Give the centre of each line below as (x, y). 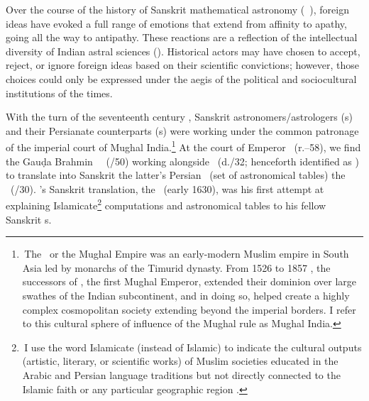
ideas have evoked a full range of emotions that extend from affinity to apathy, (176, 23)
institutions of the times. (59, 93)
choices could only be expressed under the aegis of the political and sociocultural (181, 78)
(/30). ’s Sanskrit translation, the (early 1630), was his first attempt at (167, 188)
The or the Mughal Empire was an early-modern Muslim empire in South (187, 254)
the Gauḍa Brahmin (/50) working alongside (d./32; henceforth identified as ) (182, 161)
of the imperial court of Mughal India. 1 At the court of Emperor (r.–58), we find (183, 146)
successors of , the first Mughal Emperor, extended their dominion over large (189, 281)
